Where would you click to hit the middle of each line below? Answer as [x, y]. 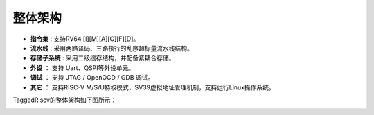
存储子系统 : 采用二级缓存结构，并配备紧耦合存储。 [103, 58]
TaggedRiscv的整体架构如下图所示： [65, 100]
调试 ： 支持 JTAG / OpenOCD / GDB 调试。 [92, 78]
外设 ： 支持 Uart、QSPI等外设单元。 [82, 68]
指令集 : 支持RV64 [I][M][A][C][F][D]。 [85, 39]
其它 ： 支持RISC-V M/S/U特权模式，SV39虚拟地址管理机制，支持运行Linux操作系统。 [152, 87]
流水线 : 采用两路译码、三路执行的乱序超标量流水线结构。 [112, 48]
